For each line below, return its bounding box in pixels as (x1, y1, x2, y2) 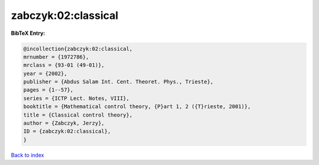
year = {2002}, (23, 70, 67, 77)
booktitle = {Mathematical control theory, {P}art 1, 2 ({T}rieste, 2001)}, (23, 103, 251, 110)
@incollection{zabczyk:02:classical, (23, 45, 133, 52)
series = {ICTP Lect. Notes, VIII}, (23, 95, 130, 102)
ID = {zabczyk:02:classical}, (23, 128, 111, 135)
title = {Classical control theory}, (23, 111, 133, 118)
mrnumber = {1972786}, (23, 53, 89, 60)
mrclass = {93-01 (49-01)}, (23, 62, 105, 69)
